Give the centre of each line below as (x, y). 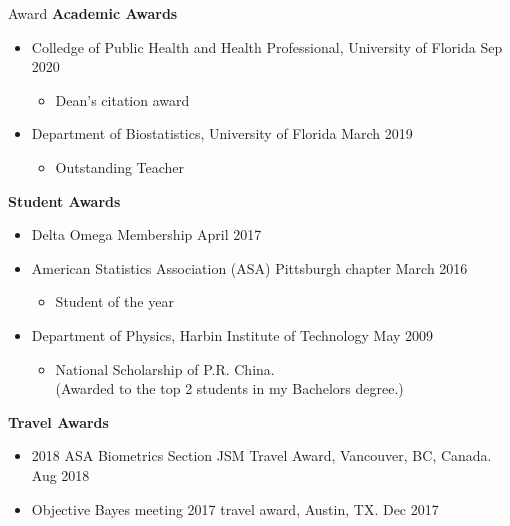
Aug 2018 (60, 474)
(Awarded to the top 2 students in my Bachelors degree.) (229, 388)
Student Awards (64, 200)
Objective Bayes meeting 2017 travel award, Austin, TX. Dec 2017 (235, 508)
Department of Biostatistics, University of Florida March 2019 (222, 133)
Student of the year (114, 301)
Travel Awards (58, 421)
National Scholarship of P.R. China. (165, 368)
